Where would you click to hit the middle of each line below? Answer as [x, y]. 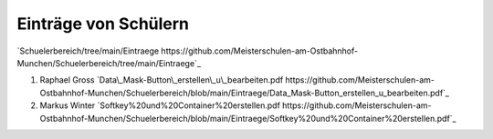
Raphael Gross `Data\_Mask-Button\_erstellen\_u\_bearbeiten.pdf [162, 80]
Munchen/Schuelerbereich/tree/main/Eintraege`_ [109, 63]
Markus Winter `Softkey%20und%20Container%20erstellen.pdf [160, 105]
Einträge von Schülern [103, 24]
